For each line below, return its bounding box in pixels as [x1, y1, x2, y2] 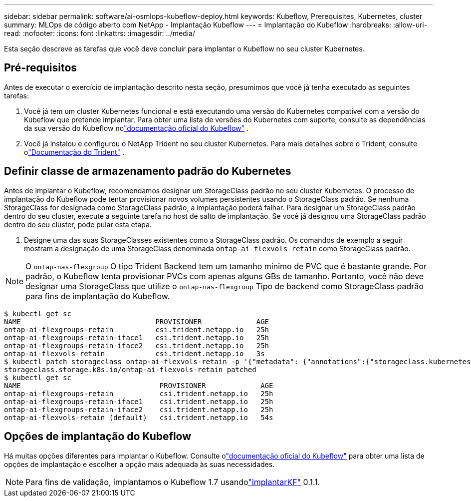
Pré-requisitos [4, 61, 77, 74]
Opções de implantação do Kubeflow [4, 430, 192, 443]
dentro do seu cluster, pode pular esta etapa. [4, 220, 152, 229]
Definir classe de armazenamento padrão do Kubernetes [4, 165, 291, 178]
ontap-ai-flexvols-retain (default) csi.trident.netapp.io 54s [4, 413, 273, 422]
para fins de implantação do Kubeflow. [25, 291, 170, 301]
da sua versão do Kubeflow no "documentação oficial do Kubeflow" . [24, 123, 249, 132]
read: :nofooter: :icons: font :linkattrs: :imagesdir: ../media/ [4, 29, 195, 37]
